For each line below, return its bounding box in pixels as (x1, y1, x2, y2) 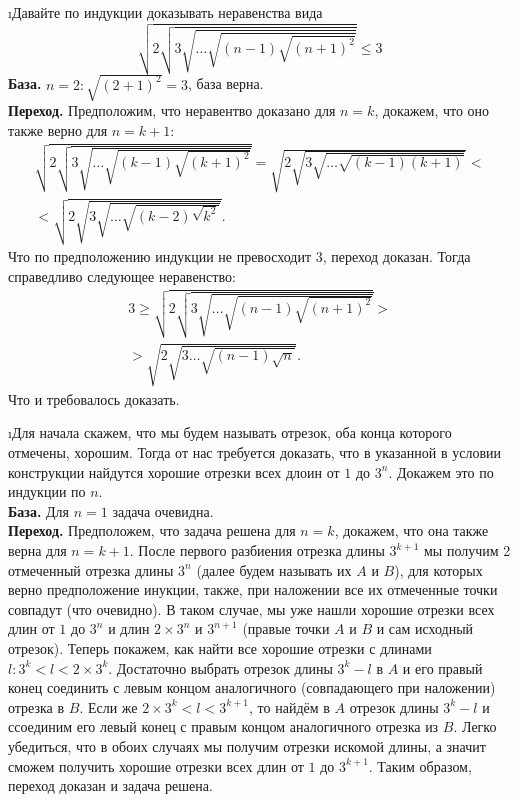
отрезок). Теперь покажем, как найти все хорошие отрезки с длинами (8, 638, 432, 659)
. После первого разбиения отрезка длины (129, 540, 385, 561)
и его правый (402, 657, 483, 678)
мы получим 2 (424, 540, 511, 561)
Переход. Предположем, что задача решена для (8, 520, 296, 541)
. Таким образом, (368, 755, 472, 776)
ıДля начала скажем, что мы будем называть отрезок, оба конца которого (8, 422, 452, 443)
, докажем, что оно (374, 100, 490, 121)
